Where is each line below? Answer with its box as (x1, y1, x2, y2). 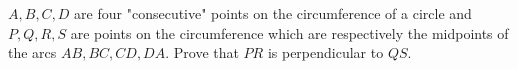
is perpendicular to (267, 42, 384, 63)
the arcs (8, 42, 57, 63)
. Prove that (165, 42, 239, 63)
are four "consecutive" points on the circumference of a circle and (74, 3, 472, 23)
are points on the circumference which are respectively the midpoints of (70, 22, 509, 43)
